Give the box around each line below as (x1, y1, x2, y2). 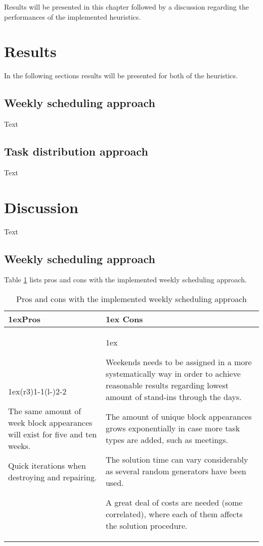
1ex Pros (8, 313, 40, 325)
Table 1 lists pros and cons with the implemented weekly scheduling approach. (4, 274, 247, 285)
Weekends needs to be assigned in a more (105, 356, 252, 368)
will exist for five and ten (8, 428, 97, 440)
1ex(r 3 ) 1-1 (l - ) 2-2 (8, 385, 67, 397)
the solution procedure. (105, 520, 188, 532)
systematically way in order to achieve (105, 368, 241, 380)
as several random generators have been (105, 465, 246, 477)
